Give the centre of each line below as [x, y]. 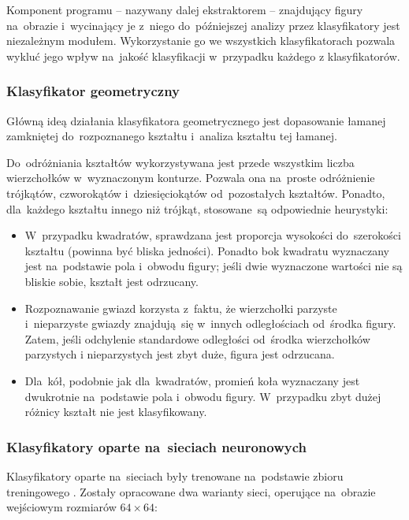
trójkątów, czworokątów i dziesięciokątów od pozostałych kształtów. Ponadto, [196, 193]
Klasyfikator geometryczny [93, 91]
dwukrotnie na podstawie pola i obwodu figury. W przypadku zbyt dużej [203, 396]
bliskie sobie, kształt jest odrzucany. [112, 281]
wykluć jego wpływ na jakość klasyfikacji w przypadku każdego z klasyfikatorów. [203, 56]
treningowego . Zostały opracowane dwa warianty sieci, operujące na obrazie [191, 491]
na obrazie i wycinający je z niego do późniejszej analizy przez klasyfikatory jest [203, 25]
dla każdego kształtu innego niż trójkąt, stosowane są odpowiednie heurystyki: [197, 208]
